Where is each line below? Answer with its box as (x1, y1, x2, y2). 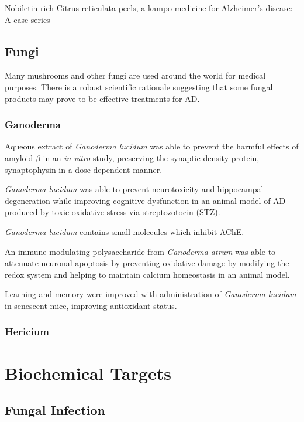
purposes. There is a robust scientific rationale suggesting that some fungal (5, 80, 273, 93)
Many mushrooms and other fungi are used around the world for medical (5, 69, 266, 81)
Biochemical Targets (5, 360, 171, 384)
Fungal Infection (5, 401, 105, 419)
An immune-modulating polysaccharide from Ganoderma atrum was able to (5, 245, 276, 257)
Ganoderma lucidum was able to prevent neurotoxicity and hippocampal (5, 183, 264, 195)
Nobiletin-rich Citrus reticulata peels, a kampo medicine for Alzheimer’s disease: (5, 2, 293, 13)
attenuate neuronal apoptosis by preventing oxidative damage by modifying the (5, 257, 289, 269)
